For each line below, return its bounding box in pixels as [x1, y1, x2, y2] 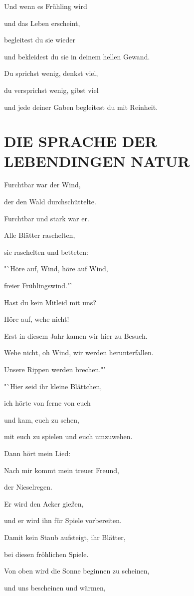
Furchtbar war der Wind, [4, 179, 81, 190]
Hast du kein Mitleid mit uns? [4, 297, 96, 307]
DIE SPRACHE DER [4, 131, 157, 151]
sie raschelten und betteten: [4, 246, 88, 257]
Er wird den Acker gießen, [4, 498, 84, 509]
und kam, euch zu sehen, [4, 414, 79, 425]
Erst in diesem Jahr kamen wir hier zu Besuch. [4, 330, 148, 341]
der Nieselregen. [4, 482, 52, 492]
